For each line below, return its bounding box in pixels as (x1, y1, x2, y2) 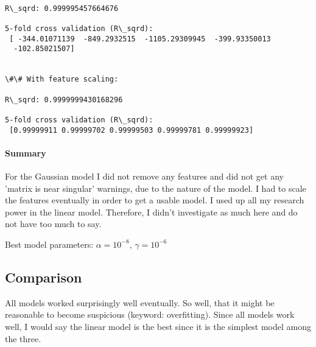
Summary (5, 146, 46, 159)
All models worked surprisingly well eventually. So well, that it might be (5, 296, 275, 309)
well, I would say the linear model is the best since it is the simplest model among (5, 320, 311, 332)
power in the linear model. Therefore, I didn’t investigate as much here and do (5, 205, 298, 218)
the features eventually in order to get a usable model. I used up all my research (5, 194, 304, 206)
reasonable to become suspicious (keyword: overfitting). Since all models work (5, 308, 295, 321)
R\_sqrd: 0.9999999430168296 (5, 95, 123, 104)
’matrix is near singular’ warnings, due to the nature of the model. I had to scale (5, 181, 306, 194)
